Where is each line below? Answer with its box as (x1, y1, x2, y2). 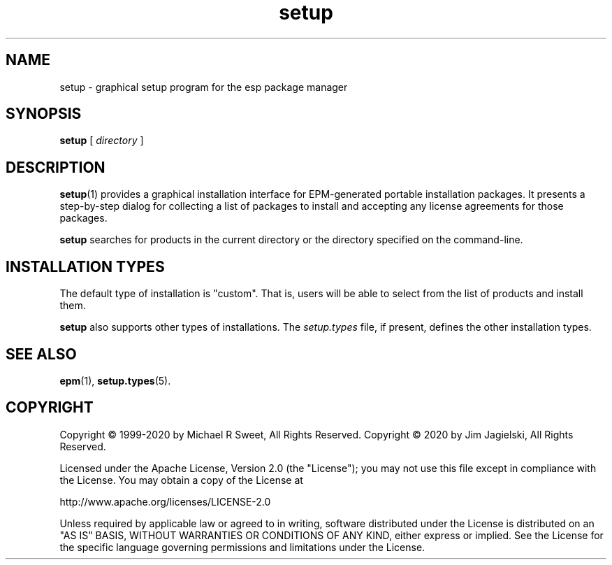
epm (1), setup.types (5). (59, 374, 171, 387)
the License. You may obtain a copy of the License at (59, 473, 303, 486)
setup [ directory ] (59, 134, 144, 147)
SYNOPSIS (6, 105, 82, 123)
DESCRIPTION (6, 158, 105, 176)
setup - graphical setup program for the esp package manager (59, 80, 348, 93)
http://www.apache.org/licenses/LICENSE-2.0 (59, 495, 271, 508)
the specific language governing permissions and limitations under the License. (59, 541, 425, 553)
